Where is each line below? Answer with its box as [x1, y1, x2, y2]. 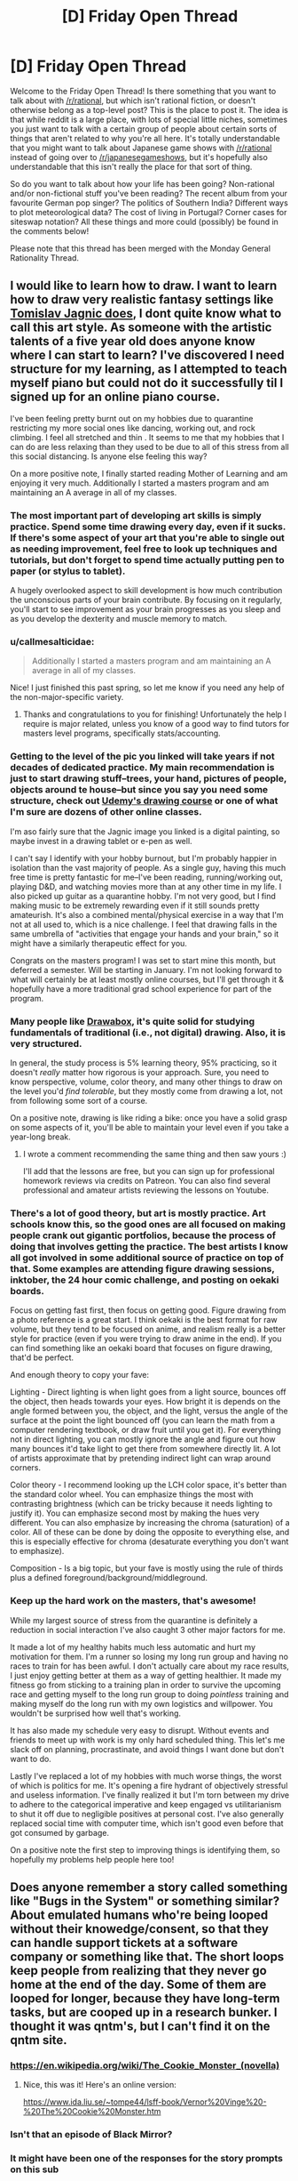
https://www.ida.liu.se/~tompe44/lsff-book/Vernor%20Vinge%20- [22, 2096, 267, 2107]
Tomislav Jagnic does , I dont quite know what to [10, 306, 282, 321]
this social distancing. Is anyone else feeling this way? [10, 451, 208, 462]
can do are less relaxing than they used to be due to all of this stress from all [10, 441, 289, 452]
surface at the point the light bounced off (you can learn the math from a [10, 1415, 276, 1426]
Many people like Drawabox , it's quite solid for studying [10, 1015, 255, 1027]
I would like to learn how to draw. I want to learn [10, 278, 278, 294]
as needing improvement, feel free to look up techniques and [10, 543, 278, 555]
